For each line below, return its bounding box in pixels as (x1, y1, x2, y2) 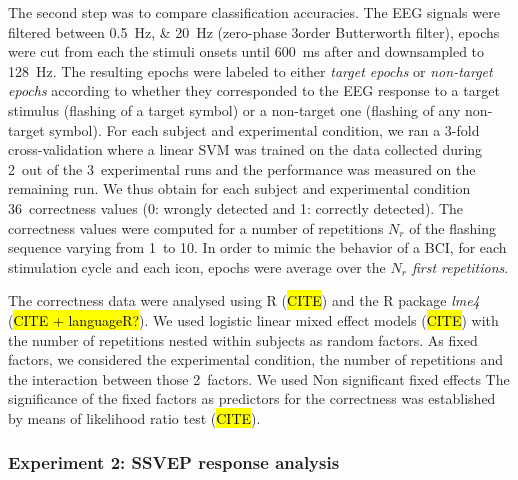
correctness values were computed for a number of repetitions (8, 217, 384, 238)
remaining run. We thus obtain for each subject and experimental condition (8, 178, 471, 199)
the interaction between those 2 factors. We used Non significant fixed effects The (8, 368, 510, 389)
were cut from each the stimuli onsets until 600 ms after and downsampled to (8, 41, 485, 62)
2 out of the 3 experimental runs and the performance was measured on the (8, 158, 476, 179)
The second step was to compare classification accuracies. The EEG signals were (8, 2, 500, 22)
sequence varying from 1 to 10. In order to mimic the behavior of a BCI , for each (8, 237, 507, 258)
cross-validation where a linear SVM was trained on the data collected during (8, 139, 483, 160)
